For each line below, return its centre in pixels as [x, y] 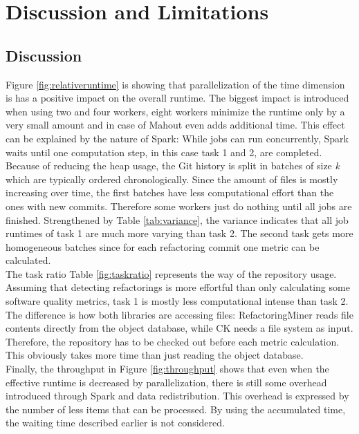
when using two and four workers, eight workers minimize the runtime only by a [175, 111]
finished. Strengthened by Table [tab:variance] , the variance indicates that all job [177, 219]
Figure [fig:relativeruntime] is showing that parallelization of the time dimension [175, 84]
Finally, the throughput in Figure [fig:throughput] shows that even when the [167, 369]
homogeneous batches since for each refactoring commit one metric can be [163, 246]
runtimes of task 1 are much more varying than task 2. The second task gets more [179, 233]
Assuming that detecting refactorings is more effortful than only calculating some [178, 287]
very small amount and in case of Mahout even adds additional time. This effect [175, 125]
